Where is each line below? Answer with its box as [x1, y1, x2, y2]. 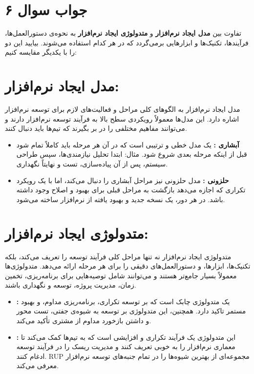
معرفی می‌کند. [16, 360, 59, 371]
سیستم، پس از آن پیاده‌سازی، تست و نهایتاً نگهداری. [16, 159, 168, 168]
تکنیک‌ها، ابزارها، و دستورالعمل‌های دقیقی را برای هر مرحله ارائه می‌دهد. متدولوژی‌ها [5, 261, 251, 271]
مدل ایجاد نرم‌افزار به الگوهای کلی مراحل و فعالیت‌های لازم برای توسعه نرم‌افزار [5, 104, 240, 114]
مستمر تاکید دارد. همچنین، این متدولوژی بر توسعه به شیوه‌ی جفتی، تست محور [16, 306, 246, 316]
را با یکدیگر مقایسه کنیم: [5, 47, 77, 57]
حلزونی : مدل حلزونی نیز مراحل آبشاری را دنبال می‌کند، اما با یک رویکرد [16, 175, 229, 185]
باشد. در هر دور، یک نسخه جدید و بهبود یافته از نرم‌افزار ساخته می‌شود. [16, 194, 225, 204]
